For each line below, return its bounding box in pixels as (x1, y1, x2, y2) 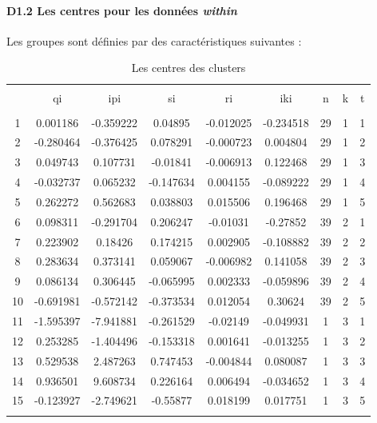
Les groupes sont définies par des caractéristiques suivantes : (6, 32, 302, 49)
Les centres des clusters (131, 59, 246, 76)
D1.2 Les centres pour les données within (6, 2, 237, 18)
